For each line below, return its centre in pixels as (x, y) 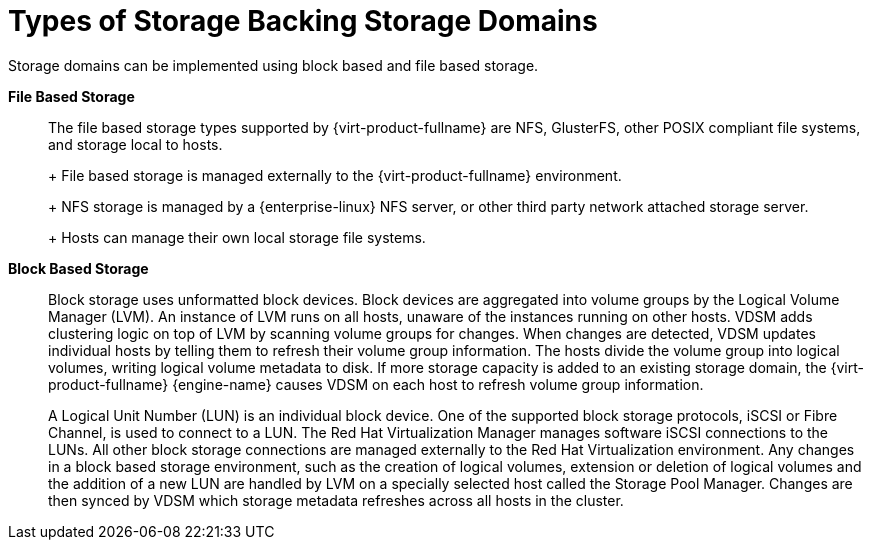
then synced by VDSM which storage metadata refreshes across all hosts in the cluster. (336, 500)
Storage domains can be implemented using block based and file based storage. (273, 65)
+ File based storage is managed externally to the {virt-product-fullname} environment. (335, 175)
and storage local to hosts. (135, 144)
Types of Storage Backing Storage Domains (303, 21)
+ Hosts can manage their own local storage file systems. (237, 237)
